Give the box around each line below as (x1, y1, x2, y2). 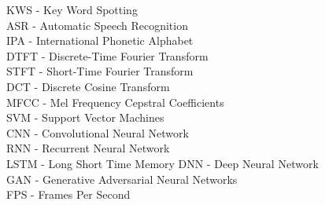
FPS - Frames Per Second (6, 186, 131, 203)
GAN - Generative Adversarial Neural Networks (6, 170, 238, 187)
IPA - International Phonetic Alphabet (6, 32, 194, 49)
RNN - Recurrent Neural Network (6, 140, 170, 156)
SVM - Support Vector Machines (6, 109, 164, 126)
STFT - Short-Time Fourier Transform (6, 63, 194, 79)
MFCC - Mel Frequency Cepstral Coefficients (6, 93, 224, 110)
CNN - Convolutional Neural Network (6, 124, 189, 141)
